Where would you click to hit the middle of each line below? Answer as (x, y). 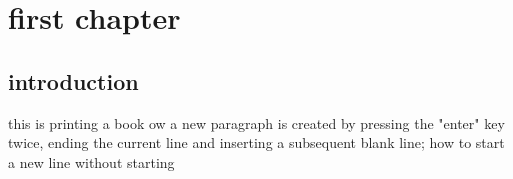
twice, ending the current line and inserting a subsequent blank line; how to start (256, 142)
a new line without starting (91, 161)
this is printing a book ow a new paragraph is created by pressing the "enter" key (256, 122)
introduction (73, 80)
